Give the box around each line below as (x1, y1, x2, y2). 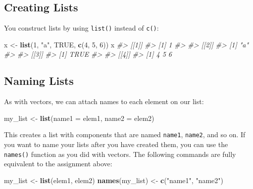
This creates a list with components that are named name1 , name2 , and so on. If (4, 129, 246, 140)
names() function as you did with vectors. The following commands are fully (4, 149, 236, 159)
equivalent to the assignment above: (4, 158, 112, 169)
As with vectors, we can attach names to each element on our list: (4, 96, 204, 107)
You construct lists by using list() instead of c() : (4, 23, 159, 33)
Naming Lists (4, 73, 74, 88)
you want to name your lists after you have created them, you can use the (4, 139, 228, 150)
